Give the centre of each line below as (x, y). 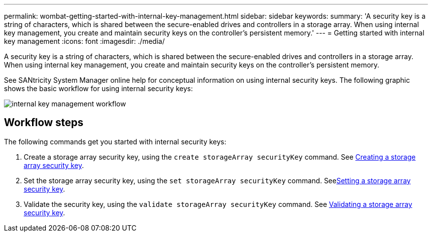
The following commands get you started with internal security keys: (115, 141)
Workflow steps (44, 123)
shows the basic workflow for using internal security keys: (98, 88)
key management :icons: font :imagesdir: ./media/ (84, 41)
